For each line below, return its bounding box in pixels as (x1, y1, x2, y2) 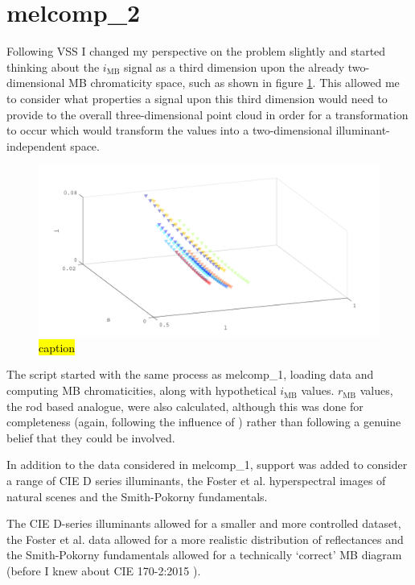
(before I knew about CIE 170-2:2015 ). (6, 562, 201, 579)
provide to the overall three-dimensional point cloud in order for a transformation (6, 106, 409, 122)
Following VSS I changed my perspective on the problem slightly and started (6, 43, 386, 60)
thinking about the (6, 58, 100, 75)
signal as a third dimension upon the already (124, 58, 345, 75)
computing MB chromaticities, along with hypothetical (6, 382, 277, 399)
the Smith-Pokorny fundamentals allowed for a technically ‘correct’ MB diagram (6, 546, 402, 563)
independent (6, 137, 67, 154)
